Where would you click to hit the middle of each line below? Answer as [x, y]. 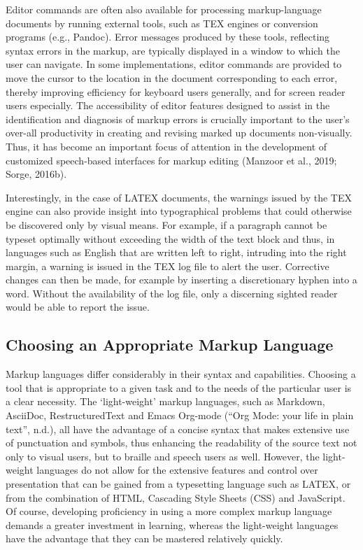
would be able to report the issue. [78, 307]
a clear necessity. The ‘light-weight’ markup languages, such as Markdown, [165, 401]
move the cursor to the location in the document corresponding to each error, [172, 77]
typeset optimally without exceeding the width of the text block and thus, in [170, 238]
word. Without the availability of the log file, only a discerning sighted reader [172, 293]
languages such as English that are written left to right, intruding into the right [176, 252]
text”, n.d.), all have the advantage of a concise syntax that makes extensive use [178, 429]
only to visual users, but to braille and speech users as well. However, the [163, 456]
